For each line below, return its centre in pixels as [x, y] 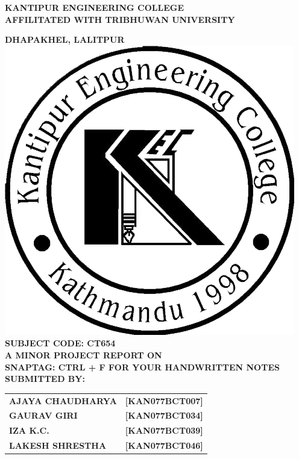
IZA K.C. [29, 430]
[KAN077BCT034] [164, 415]
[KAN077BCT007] [164, 400]
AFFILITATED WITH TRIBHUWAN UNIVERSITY [120, 19]
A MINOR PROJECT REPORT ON [83, 354]
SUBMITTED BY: [45, 379]
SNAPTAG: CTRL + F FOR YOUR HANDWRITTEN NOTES [142, 367]
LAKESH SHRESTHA [58, 445]
